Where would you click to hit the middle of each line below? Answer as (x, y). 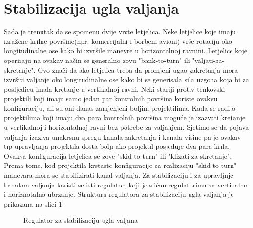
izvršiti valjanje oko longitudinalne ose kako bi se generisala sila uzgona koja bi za (126, 79)
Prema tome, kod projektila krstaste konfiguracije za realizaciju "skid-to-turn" (120, 165)
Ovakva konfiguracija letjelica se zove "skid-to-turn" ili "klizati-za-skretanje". (118, 155)
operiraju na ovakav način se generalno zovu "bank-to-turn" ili (97, 60)
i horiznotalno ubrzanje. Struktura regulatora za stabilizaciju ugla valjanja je (119, 194)
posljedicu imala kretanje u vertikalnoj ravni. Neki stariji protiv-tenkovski (115, 89)
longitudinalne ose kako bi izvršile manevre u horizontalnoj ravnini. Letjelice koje (126, 51)
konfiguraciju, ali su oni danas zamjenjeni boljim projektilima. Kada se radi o (120, 108)
